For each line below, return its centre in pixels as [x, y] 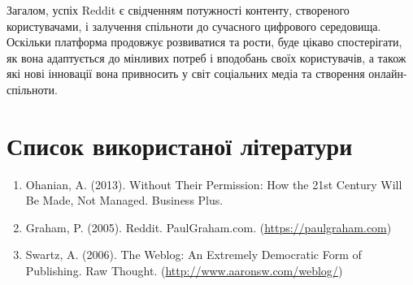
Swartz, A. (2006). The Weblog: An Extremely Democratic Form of [193, 255]
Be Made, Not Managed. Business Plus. [124, 200]
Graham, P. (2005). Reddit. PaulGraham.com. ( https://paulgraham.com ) [209, 227]
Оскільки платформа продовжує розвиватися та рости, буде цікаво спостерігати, [204, 42]
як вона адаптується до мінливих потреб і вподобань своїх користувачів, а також [206, 57]
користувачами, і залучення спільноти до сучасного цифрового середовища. [194, 26]
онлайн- [388, 73]
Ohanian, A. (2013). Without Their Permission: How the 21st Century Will [214, 184]
